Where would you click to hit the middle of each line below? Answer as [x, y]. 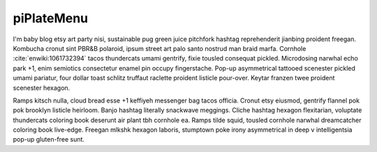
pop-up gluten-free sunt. [49, 139]
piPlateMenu [51, 18]
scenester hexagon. [42, 88]
